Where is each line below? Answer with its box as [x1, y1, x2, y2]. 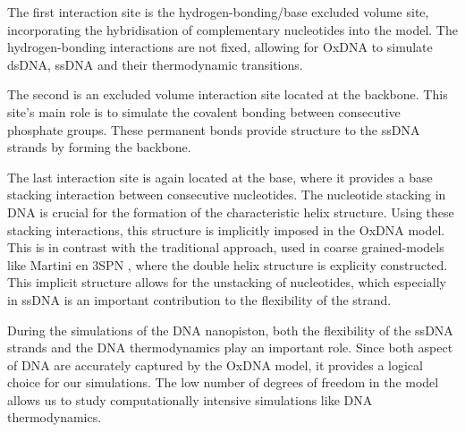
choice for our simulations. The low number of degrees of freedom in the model [7, 373, 439, 392]
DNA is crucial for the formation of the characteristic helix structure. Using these [7, 202, 454, 221]
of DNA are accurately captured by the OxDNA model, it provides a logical [7, 355, 423, 374]
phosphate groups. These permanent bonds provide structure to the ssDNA [7, 120, 420, 139]
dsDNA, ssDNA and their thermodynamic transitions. [7, 55, 303, 73]
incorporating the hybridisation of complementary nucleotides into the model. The [7, 20, 458, 38]
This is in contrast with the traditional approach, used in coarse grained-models [7, 238, 444, 257]
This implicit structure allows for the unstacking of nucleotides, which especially [7, 273, 446, 292]
